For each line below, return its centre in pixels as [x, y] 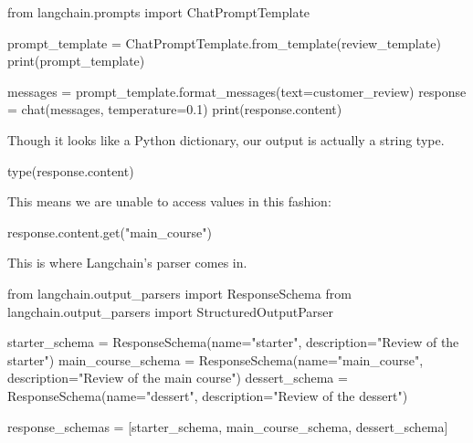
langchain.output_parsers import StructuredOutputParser [171, 311]
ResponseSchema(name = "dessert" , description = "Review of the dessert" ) [208, 395]
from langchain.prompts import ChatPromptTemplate [159, 12]
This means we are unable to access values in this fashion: [169, 201]
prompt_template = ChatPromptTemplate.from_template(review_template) [224, 42]
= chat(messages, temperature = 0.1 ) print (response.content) [175, 109]
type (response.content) [71, 170]
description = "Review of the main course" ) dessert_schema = [178, 378]
